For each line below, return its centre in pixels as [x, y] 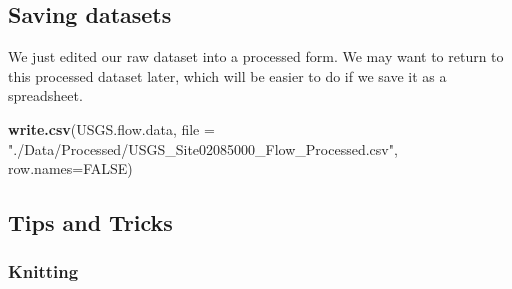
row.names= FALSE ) [70, 168]
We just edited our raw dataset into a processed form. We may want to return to [256, 56]
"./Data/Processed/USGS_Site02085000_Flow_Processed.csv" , [203, 148]
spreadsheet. [45, 95]
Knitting [43, 271]
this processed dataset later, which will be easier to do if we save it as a [227, 75]
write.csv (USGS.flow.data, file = [111, 128]
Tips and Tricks [90, 222]
